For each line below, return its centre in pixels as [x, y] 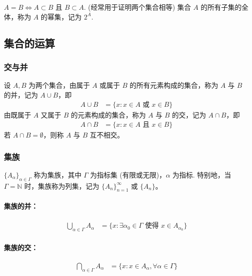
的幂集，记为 [61, 16]
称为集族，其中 [58, 174]
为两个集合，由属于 [59, 85]
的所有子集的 [221, 7]
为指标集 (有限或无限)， [128, 174]
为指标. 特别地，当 [202, 174]
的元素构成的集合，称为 [108, 115]
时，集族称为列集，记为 [62, 186]
